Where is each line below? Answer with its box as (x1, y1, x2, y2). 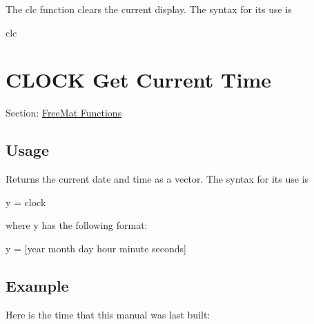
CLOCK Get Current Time (6, 65, 271, 94)
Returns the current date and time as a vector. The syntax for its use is (6, 172, 309, 186)
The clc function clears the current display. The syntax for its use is (6, 2, 292, 16)
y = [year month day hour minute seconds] (6, 241, 186, 255)
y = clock (6, 194, 46, 209)
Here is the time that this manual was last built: (6, 307, 210, 321)
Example (6, 274, 69, 296)
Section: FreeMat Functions (6, 105, 122, 120)
